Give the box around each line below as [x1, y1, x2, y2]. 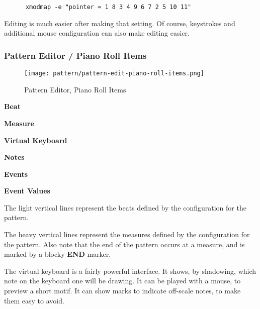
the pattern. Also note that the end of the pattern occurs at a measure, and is [4, 239, 245, 249]
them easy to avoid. [4, 295, 64, 305]
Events [4, 168, 28, 179]
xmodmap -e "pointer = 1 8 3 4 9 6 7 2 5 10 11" [25, 4, 192, 11]
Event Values [4, 185, 50, 196]
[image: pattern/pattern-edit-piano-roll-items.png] [24, 70, 204, 77]
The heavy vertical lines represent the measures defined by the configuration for [4, 229, 250, 240]
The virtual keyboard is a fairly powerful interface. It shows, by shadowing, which [4, 265, 256, 276]
